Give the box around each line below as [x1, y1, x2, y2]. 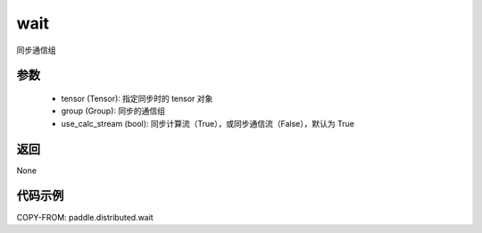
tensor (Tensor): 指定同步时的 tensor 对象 [61, 93, 213, 104]
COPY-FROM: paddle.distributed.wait [16, 212, 154, 222]
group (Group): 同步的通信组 [61, 105, 165, 116]
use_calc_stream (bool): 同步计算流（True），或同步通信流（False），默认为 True [61, 118, 354, 129]
